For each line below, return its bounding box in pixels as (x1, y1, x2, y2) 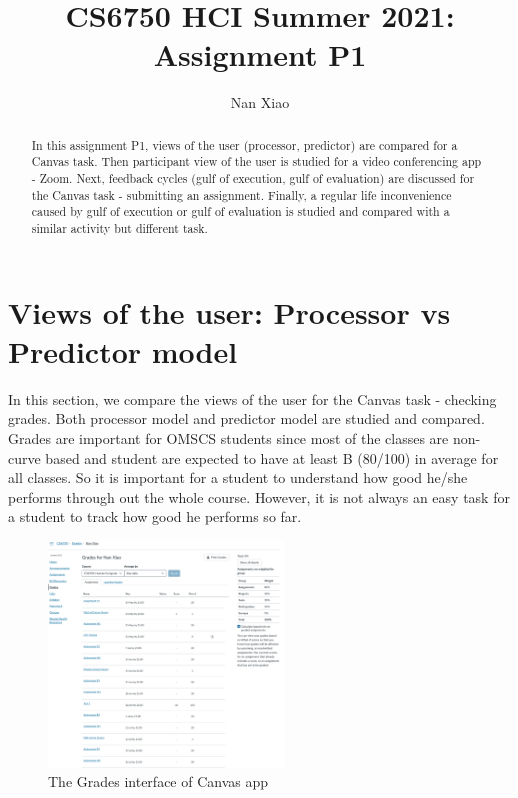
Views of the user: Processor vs (8, 291, 451, 332)
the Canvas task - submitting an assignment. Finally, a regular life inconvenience (31, 186, 452, 203)
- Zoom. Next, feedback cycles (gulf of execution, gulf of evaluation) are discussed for (31, 170, 475, 187)
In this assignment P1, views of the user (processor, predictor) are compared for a (31, 136, 458, 153)
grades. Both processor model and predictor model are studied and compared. (8, 408, 485, 429)
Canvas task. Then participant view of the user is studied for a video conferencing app (31, 153, 482, 170)
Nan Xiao (230, 92, 290, 113)
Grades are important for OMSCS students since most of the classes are (8, 427, 449, 448)
